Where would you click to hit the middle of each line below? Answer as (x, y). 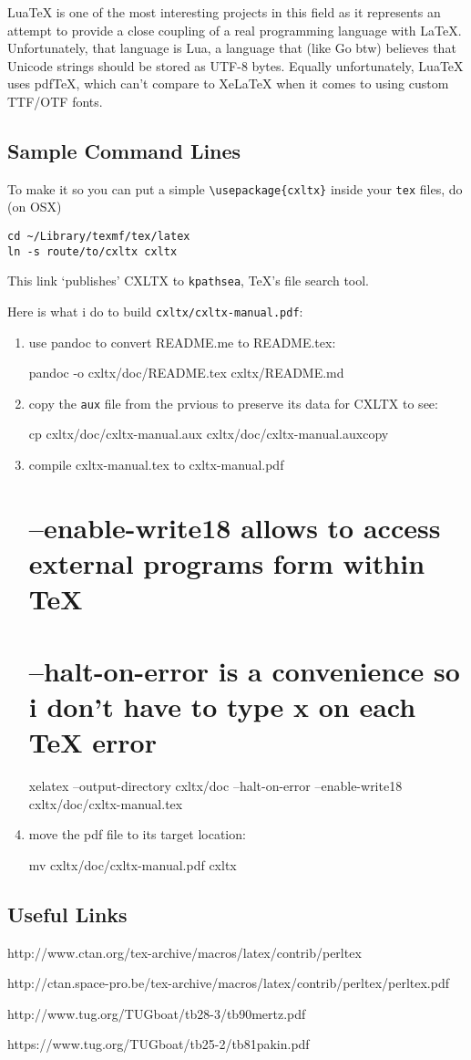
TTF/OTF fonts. (55, 101)
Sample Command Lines (124, 150)
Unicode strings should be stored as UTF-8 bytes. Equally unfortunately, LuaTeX (235, 65)
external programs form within (227, 563)
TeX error (92, 741)
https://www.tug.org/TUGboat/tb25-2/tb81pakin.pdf (159, 1044)
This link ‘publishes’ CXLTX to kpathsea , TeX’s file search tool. (189, 281)
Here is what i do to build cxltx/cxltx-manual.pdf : (155, 311)
